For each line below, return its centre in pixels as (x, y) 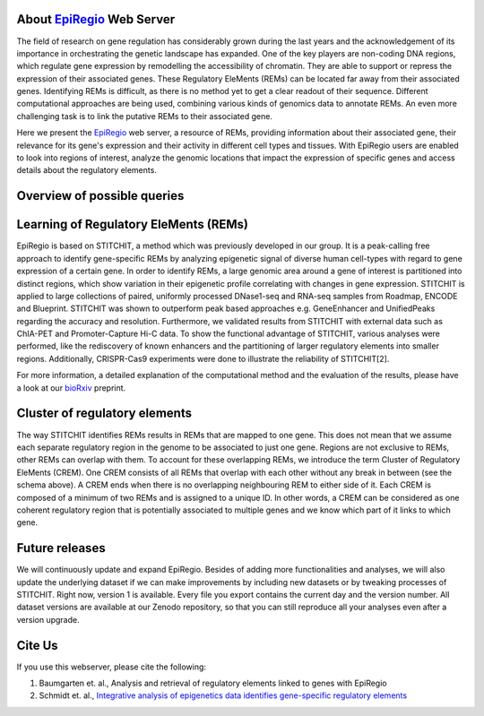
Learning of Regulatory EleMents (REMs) (132, 224)
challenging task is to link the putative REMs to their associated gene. (145, 116)
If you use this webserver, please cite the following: (111, 667)
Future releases (61, 548)
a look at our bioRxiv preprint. (71, 388)
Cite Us (37, 645)
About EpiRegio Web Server (95, 19)
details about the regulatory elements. (86, 170)
